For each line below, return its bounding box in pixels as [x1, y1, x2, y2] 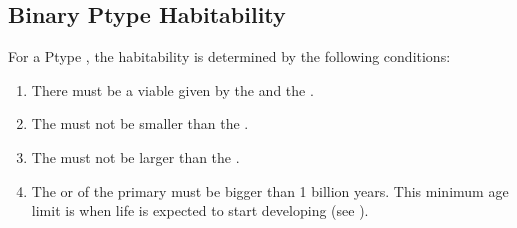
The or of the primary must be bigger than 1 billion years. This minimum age [31, 180, 509, 201]
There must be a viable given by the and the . [31, 79, 314, 100]
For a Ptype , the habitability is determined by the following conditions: [8, 46, 451, 67]
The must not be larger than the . [31, 146, 240, 167]
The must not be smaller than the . [31, 113, 249, 134]
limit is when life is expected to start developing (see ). [31, 200, 369, 221]
